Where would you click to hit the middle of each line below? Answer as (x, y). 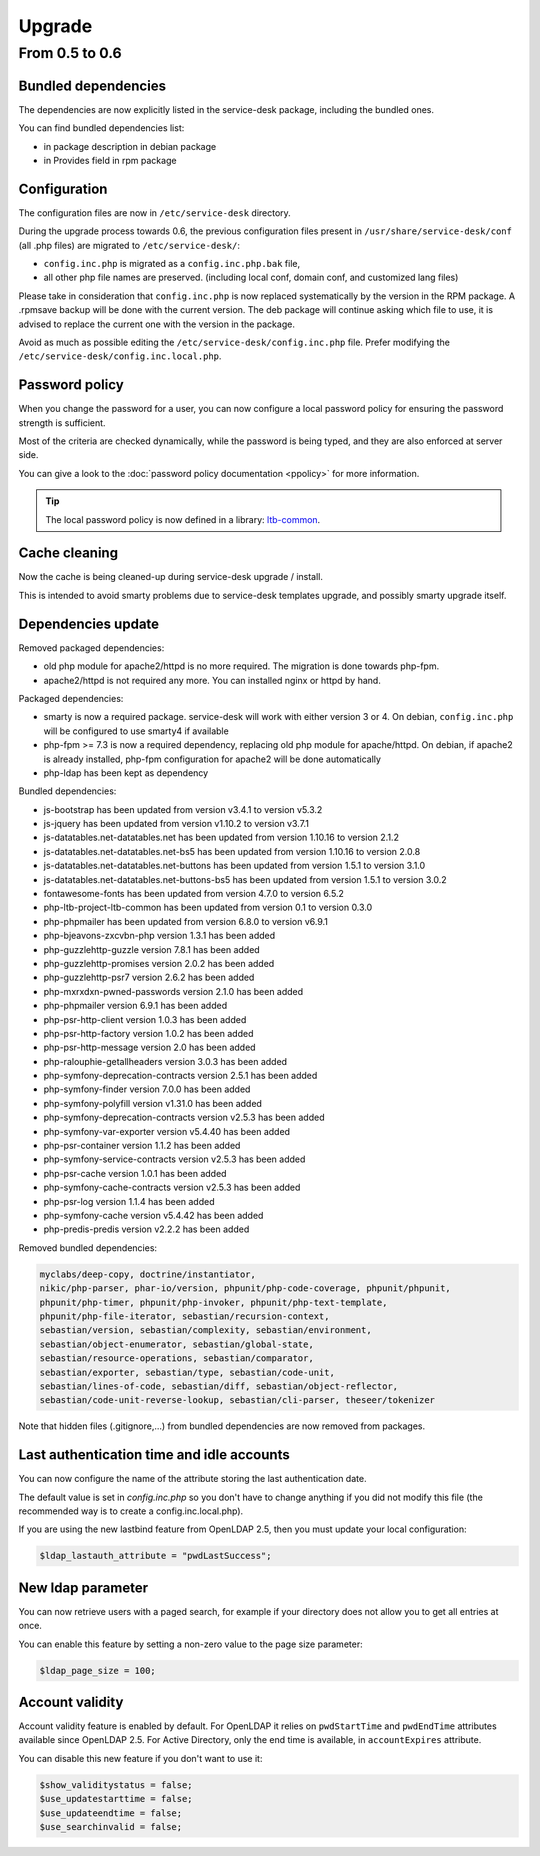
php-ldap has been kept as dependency (126, 772)
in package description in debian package (130, 146)
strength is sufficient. (62, 422)
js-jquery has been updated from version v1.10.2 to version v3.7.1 (176, 824)
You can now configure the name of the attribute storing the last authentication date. (192, 1479)
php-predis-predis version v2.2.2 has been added (146, 1229)
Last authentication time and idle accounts (154, 1455)
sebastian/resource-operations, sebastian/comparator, (176, 1358)
